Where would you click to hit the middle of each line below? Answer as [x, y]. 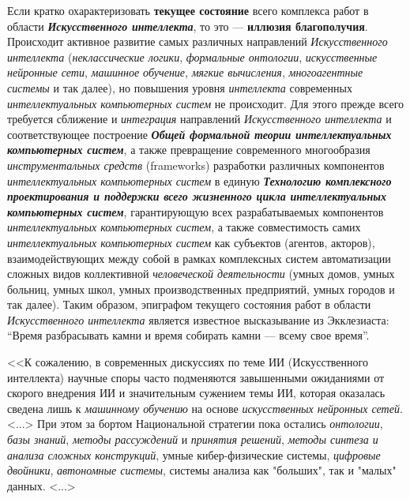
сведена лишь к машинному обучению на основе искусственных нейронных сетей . [205, 408]
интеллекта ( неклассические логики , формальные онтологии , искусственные [192, 56]
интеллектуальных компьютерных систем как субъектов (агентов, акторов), [191, 242]
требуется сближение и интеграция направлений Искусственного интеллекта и [199, 119]
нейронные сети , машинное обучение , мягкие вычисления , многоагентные [185, 72]
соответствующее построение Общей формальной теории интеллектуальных [199, 134]
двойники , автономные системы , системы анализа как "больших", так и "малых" [202, 470]
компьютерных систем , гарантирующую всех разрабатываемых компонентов [196, 211]
